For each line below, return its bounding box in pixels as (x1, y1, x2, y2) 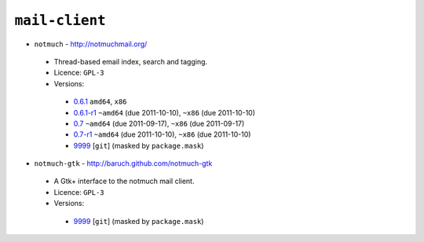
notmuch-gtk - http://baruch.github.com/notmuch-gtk (34, 159, 213, 168)
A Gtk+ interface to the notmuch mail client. (53, 177, 195, 186)
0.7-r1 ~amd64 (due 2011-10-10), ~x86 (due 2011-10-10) (73, 130, 251, 139)
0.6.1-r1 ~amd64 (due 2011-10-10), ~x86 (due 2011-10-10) (73, 108, 255, 117)
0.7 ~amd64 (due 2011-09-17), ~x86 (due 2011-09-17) (73, 119, 245, 128)
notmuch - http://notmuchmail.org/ (34, 39, 148, 49)
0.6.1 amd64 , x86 (73, 97, 127, 106)
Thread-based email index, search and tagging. (53, 57, 208, 66)
